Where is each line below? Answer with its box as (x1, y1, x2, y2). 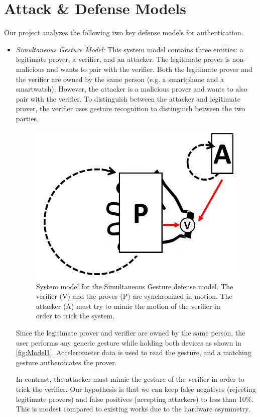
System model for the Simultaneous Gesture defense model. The (36, 281, 233, 291)
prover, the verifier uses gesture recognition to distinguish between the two (16, 103, 245, 114)
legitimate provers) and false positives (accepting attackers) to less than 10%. (16, 393, 254, 404)
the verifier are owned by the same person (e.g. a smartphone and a (16, 73, 224, 84)
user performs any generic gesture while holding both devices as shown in (16, 337, 241, 348)
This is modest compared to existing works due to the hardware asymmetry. (16, 403, 250, 414)
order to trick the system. (36, 310, 114, 321)
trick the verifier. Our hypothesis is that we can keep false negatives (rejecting (16, 383, 256, 394)
